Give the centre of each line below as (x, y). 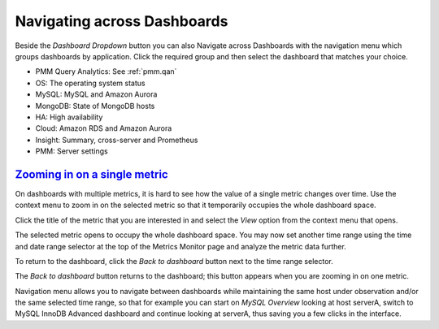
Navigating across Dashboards (122, 21)
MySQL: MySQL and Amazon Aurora (96, 94)
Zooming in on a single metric (91, 174)
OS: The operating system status (90, 83)
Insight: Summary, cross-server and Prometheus (117, 140)
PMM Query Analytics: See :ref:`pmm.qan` (106, 71)
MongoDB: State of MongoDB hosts (95, 106)
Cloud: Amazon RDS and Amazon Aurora (104, 128)
